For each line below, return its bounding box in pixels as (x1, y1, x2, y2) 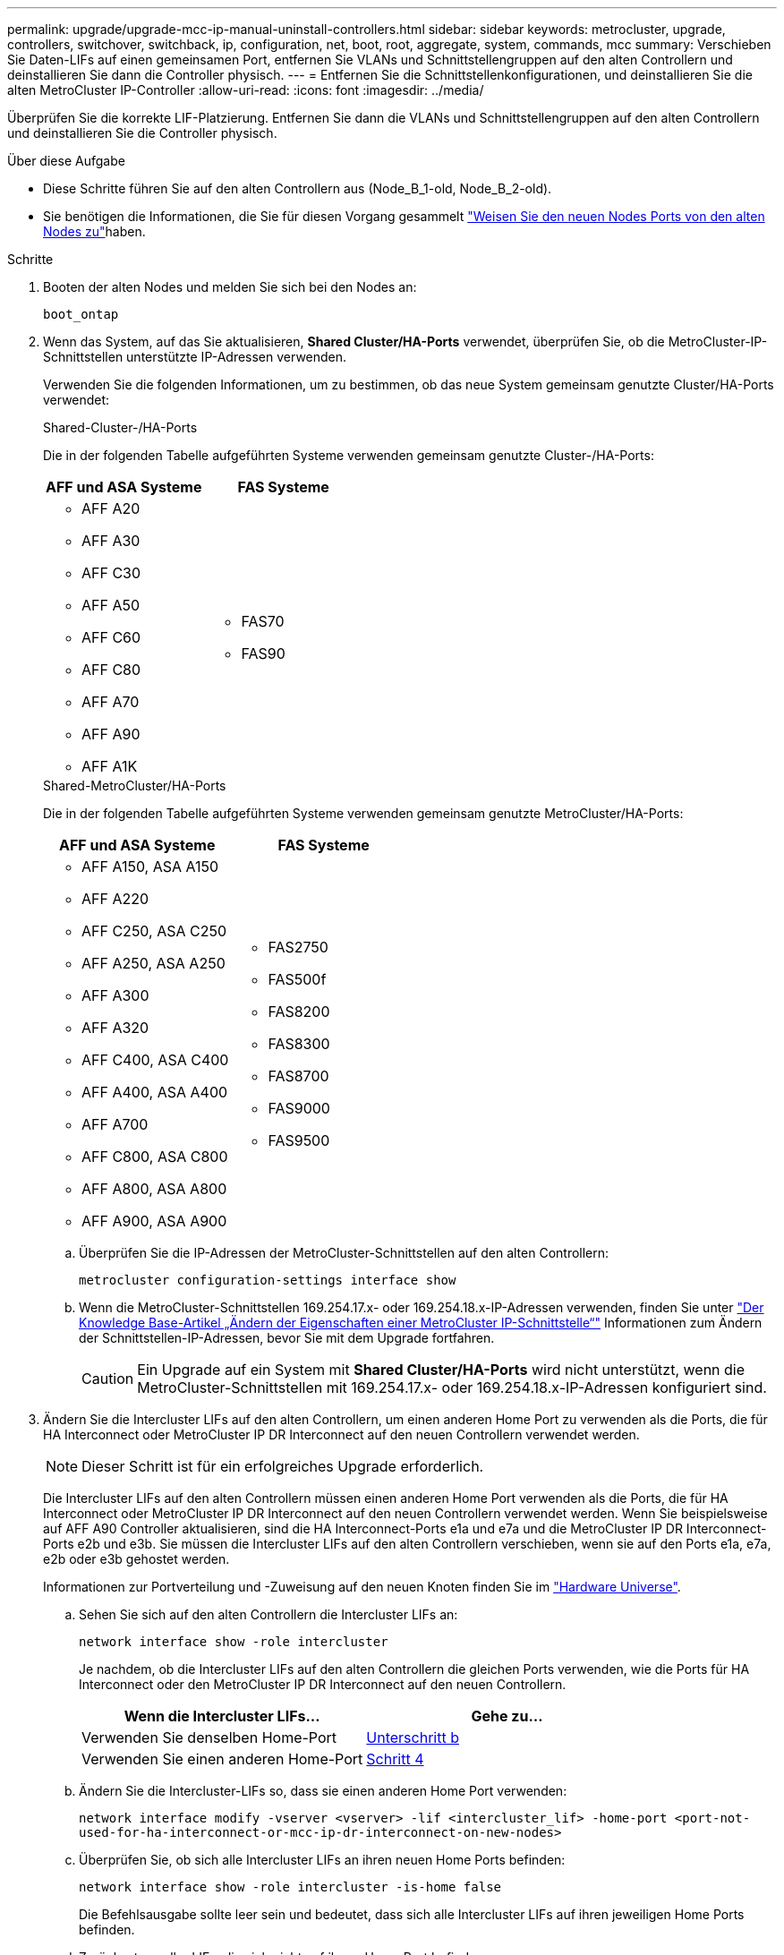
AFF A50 (81, 596, 141, 614)
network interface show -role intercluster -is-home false (79, 1880, 502, 1894)
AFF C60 (81, 628, 141, 646)
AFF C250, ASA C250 (81, 922, 227, 940)
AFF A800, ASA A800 (81, 1180, 227, 1198)
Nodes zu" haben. (43, 224, 146, 239)
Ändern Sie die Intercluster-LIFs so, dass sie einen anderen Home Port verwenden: (79, 1783, 567, 1798)
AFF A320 (81, 1019, 149, 1037)
